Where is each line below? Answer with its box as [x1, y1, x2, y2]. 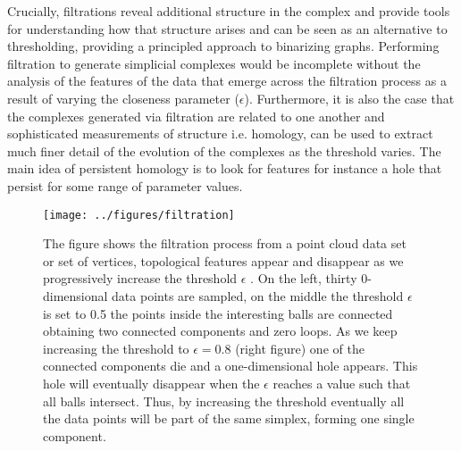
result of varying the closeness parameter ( [7, 88, 239, 107]
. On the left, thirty [250, 269, 357, 288]
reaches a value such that [272, 373, 411, 392]
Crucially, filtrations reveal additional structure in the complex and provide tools [7, 2, 450, 20]
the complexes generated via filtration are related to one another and [7, 106, 385, 125]
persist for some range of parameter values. [7, 176, 243, 195]
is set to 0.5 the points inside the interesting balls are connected [43, 304, 393, 322]
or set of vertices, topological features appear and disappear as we [43, 251, 404, 270]
